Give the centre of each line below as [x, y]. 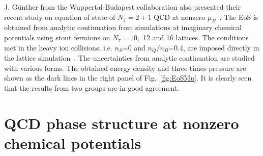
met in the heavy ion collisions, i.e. [58, 47]
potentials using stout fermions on [57, 37]
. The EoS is [239, 17]
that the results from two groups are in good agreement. [92, 87]
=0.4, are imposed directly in [214, 47]
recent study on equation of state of [60, 17]
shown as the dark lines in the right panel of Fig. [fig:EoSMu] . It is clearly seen [128, 78]
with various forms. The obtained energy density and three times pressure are [125, 68]
